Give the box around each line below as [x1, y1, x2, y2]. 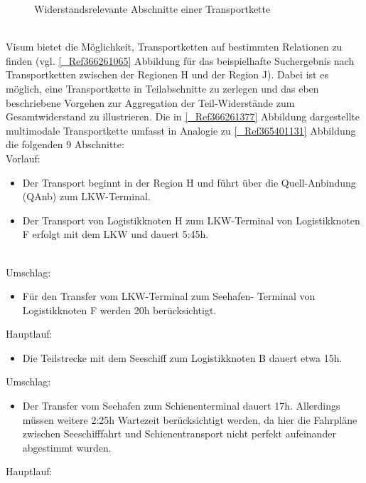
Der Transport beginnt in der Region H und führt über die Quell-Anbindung [22, 175, 356, 189]
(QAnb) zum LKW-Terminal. [22, 189, 151, 204]
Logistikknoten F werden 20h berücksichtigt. [22, 302, 217, 317]
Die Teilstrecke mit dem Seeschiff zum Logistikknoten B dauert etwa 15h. [22, 350, 343, 365]
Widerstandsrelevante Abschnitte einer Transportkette [34, 1, 271, 16]
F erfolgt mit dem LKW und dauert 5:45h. [22, 227, 209, 241]
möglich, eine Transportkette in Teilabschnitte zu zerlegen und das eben [6, 80, 319, 95]
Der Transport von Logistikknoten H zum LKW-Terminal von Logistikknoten [22, 212, 360, 227]
